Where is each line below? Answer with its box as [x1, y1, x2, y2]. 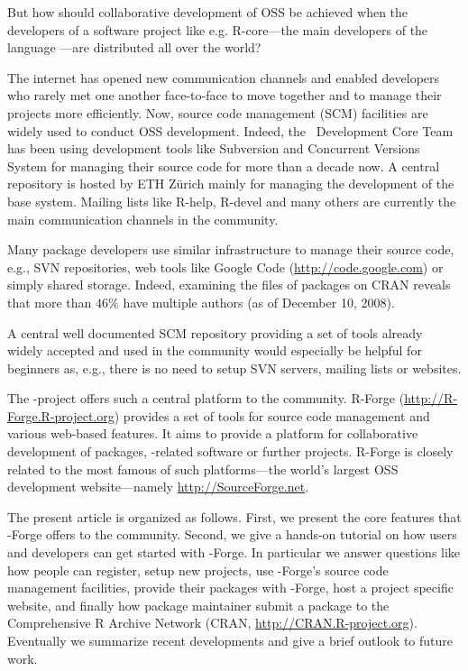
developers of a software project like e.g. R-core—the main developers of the [7, 20, 428, 39]
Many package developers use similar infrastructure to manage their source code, [7, 240, 454, 259]
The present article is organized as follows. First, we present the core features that [7, 507, 462, 526]
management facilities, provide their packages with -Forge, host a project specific [7, 578, 454, 597]
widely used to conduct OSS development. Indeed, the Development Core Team [7, 121, 454, 140]
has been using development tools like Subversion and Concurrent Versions [7, 139, 420, 158]
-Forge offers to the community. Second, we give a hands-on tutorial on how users [7, 525, 457, 544]
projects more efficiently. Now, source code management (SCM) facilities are [7, 103, 428, 122]
